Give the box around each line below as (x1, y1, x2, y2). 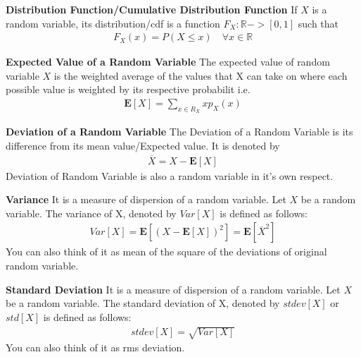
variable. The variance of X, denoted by (6, 205, 177, 220)
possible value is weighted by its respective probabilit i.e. (6, 82, 251, 97)
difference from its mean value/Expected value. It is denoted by (6, 138, 280, 152)
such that (298, 16, 339, 30)
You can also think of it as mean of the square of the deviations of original (6, 244, 327, 259)
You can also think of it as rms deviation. (6, 340, 185, 355)
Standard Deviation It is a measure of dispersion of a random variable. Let (6, 282, 341, 296)
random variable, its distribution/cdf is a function (6, 16, 220, 30)
